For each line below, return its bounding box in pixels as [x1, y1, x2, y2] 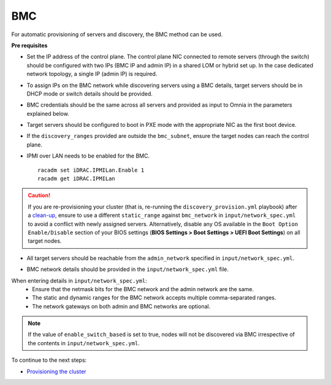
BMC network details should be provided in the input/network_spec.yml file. [26, 265, 229, 273]
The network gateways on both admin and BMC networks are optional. [32, 302, 211, 310]
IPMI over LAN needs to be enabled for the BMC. [26, 152, 150, 159]
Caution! [28, 192, 51, 199]
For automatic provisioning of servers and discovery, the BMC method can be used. [11, 31, 223, 38]
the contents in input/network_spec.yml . [28, 339, 140, 346]
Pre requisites [11, 42, 48, 49]
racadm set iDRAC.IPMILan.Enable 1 [37, 166, 145, 173]
